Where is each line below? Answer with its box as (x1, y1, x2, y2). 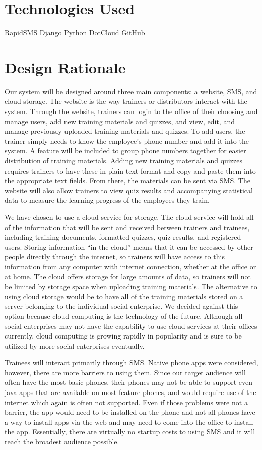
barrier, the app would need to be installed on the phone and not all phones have (5, 407, 255, 417)
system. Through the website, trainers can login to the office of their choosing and (5, 106, 258, 117)
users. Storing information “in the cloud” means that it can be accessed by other (5, 241, 253, 252)
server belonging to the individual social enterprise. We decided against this (5, 301, 238, 311)
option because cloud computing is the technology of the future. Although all (5, 310, 243, 321)
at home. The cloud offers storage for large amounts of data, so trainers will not (5, 271, 251, 282)
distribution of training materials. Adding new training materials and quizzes (5, 155, 242, 165)
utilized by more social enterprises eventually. (5, 340, 145, 351)
